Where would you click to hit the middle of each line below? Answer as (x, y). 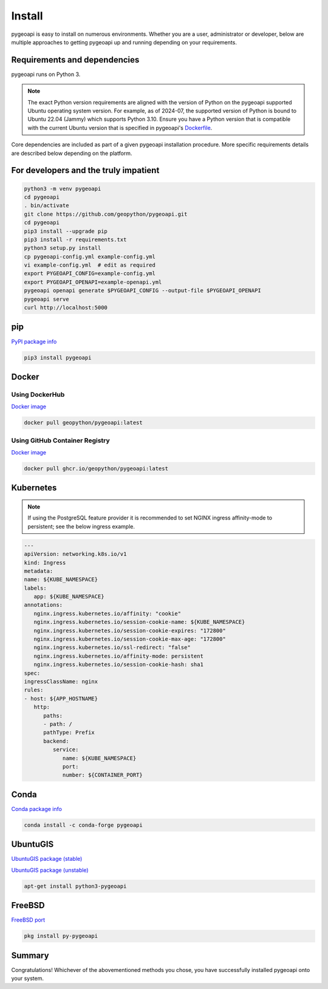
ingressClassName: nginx (61, 681)
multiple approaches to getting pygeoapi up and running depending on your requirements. (124, 42)
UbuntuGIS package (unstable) (50, 870)
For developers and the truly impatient (85, 170)
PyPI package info (34, 341)
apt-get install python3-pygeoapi (75, 886)
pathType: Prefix (69, 733)
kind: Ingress (45, 563)
